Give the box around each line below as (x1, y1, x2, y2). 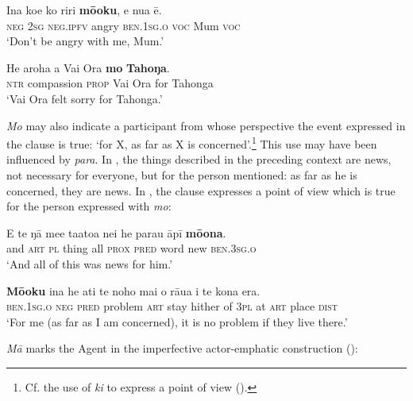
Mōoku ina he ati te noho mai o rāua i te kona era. (6, 282, 261, 299)
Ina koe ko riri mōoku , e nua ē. (6, 2, 162, 17)
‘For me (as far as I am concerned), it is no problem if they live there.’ (6, 313, 348, 330)
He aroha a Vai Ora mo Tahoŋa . (6, 59, 170, 75)
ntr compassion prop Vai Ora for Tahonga (6, 75, 214, 91)
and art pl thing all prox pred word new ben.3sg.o (6, 240, 257, 256)
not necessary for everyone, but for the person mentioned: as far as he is (6, 167, 357, 183)
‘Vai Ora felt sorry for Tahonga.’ (6, 90, 163, 106)
